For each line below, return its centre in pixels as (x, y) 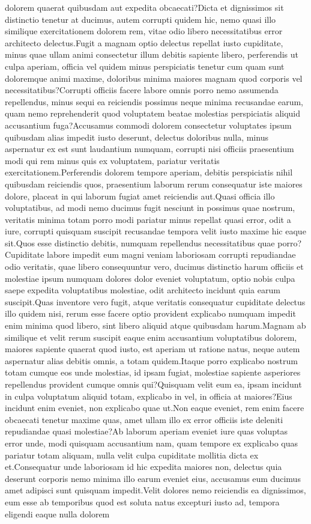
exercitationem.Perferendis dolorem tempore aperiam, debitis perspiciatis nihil (149, 172)
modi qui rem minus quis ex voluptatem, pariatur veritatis (112, 160)
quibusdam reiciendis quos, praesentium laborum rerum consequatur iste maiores (154, 184)
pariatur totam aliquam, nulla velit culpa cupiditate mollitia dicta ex (132, 455)
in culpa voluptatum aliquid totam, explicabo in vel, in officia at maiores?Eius (149, 396)
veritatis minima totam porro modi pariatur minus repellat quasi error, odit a (148, 219)
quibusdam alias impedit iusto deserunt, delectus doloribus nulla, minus (137, 137)
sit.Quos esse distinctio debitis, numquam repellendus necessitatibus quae (140, 242)
